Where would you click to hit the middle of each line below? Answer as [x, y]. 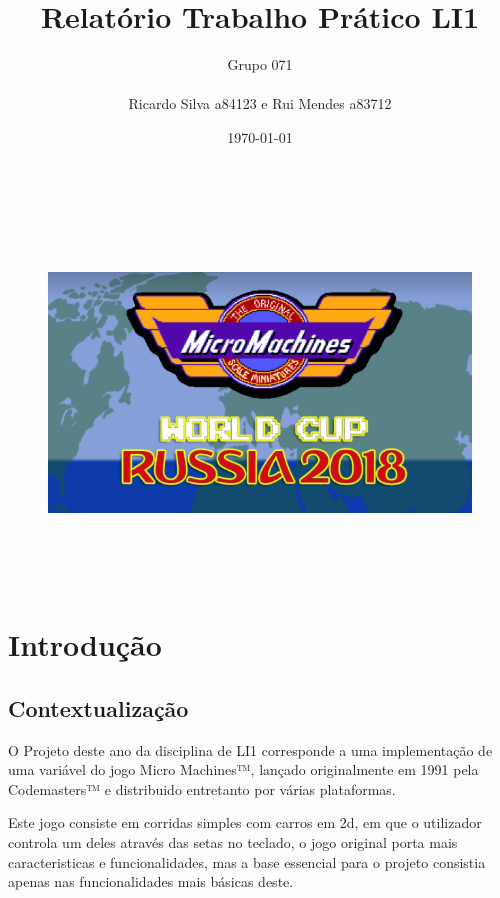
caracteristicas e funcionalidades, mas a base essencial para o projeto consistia [247, 861]
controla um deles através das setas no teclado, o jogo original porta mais [233, 841]
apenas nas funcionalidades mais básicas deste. [151, 881]
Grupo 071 [260, 64]
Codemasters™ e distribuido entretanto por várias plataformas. [202, 788]
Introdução [85, 644]
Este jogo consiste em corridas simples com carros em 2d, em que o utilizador [245, 822]
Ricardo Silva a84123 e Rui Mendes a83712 [260, 103]
